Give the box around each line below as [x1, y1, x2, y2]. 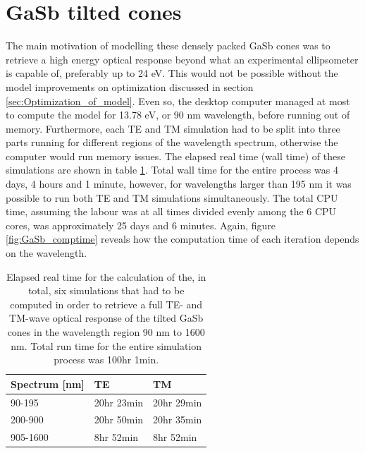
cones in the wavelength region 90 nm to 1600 [7, 325, 205, 339]
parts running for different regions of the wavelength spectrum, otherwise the [6, 135, 338, 150]
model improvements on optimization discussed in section [6, 79, 254, 94]
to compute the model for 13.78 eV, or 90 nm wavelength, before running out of [6, 107, 350, 122]
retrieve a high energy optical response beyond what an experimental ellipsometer [6, 52, 359, 66]
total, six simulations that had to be [27, 283, 185, 298]
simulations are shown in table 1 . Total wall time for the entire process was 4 [6, 162, 338, 177]
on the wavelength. [6, 246, 87, 260]
